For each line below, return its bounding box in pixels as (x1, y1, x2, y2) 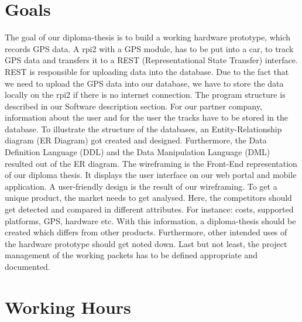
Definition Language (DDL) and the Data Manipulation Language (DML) (5, 146, 270, 158)
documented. (5, 261, 50, 272)
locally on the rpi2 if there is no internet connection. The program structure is (5, 88, 286, 101)
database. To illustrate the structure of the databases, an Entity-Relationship (5, 122, 282, 135)
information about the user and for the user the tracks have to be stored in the (5, 111, 288, 124)
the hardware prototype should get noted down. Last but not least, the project (5, 237, 287, 249)
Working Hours (5, 294, 131, 318)
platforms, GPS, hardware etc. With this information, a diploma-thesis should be (5, 214, 296, 227)
